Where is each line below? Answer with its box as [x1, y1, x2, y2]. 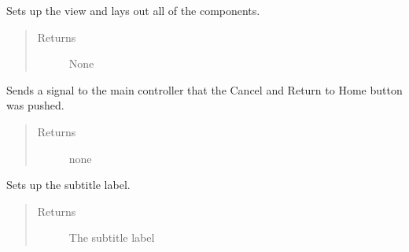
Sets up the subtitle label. [6, 176, 131, 193]
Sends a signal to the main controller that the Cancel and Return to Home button [6, 81, 403, 98]
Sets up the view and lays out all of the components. [6, 2, 260, 18]
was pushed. [6, 97, 64, 113]
